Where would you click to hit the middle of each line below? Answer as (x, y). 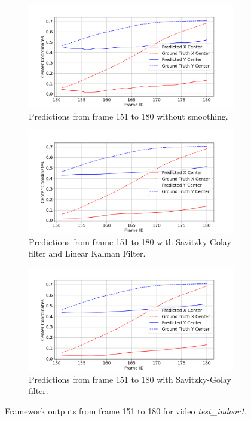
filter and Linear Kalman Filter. (87, 253)
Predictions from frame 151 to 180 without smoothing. (128, 116)
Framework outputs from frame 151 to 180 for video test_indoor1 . (126, 411)
